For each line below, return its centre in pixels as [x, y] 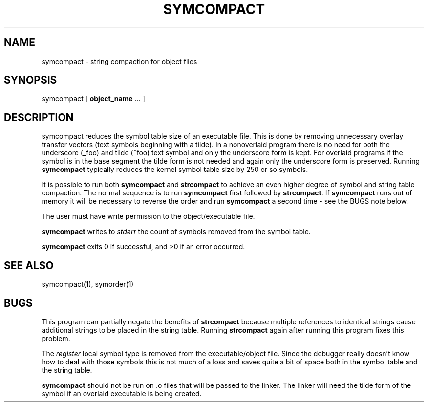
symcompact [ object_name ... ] [93, 99]
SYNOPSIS [31, 80]
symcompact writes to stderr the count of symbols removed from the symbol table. [176, 232]
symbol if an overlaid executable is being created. [122, 393]
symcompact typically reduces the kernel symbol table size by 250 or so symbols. [175, 170]
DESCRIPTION [39, 117]
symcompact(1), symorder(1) [88, 284]
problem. [56, 338]
